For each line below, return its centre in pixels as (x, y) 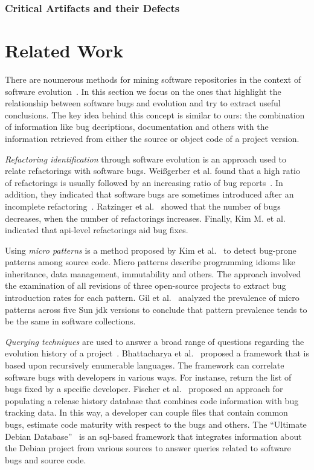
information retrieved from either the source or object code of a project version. (152, 138)
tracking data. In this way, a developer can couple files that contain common (146, 412)
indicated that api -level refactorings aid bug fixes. (97, 230)
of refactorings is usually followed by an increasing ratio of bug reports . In (144, 182)
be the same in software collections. (70, 321)
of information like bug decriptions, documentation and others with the (137, 127)
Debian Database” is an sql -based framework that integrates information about (153, 436)
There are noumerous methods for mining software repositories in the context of (153, 79)
